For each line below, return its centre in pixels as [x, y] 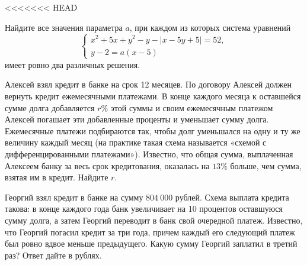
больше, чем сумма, [266, 165]
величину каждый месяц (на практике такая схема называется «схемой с [136, 142]
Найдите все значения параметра [64, 27]
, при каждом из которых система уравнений [210, 27]
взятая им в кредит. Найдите [57, 177]
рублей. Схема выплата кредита [232, 197]
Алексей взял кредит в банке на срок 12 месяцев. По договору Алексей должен [148, 84]
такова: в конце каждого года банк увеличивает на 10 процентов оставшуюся [144, 209]
